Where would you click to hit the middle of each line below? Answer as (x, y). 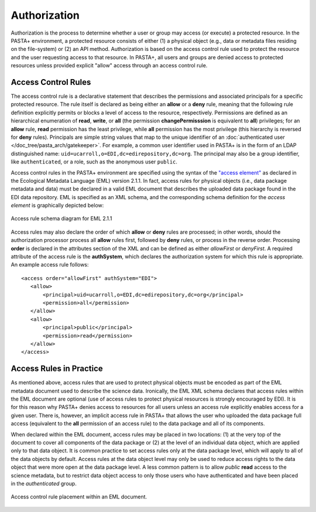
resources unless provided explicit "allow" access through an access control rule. (109, 66)
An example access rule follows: (50, 265)
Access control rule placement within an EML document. (79, 497)
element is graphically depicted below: (57, 206)
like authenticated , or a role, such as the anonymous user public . (94, 162)
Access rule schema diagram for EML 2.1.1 (61, 219)
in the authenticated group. (44, 483)
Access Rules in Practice (57, 369)
